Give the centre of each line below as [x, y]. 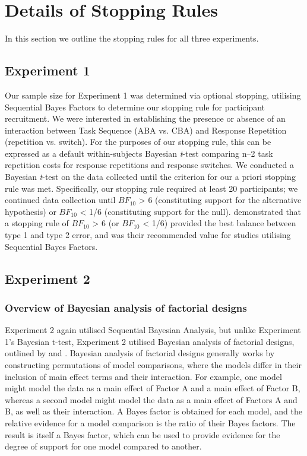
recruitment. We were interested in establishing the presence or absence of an [145, 118]
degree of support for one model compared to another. [103, 446]
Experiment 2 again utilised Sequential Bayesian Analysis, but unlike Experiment [153, 330]
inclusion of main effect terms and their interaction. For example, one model [143, 376]
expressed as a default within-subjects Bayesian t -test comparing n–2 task [139, 153]
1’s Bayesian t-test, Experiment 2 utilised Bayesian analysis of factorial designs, [150, 341]
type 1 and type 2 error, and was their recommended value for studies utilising [148, 235]
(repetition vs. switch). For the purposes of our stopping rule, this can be [138, 142]
